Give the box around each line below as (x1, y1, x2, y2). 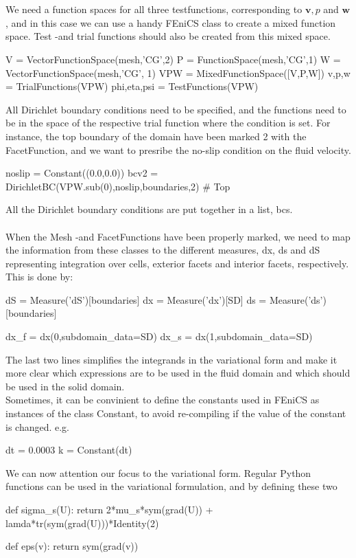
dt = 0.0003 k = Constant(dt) (5, 443, 132, 457)
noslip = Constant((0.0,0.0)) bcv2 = (5, 166, 158, 180)
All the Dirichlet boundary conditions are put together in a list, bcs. (5, 202, 293, 216)
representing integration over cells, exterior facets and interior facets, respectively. (5, 256, 349, 270)
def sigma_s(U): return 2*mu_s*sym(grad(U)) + (5, 502, 213, 516)
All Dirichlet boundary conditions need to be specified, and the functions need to (5, 102, 346, 116)
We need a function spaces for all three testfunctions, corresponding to (5, 2, 302, 16)
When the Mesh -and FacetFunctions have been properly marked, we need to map (5, 229, 351, 243)
